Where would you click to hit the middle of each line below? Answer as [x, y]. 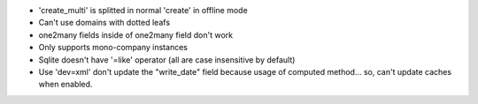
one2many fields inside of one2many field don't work [136, 34]
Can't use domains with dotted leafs [104, 23]
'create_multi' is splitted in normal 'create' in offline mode [143, 10]
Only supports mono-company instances [113, 48]
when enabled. [66, 85]
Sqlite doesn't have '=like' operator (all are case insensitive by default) [167, 59]
